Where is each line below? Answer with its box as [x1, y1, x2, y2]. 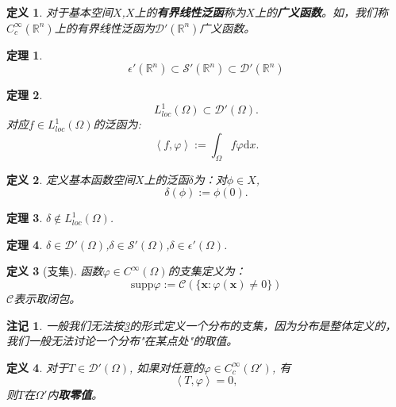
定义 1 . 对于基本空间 [6, 4, 113, 20]
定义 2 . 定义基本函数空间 [6, 171, 135, 187]
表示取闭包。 [13, 290, 81, 307]
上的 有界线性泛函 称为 [134, 4, 246, 20]
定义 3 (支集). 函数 [6, 263, 103, 279]
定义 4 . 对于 [6, 359, 68, 375]
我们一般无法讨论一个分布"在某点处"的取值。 [6, 332, 238, 349]
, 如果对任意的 [129, 359, 204, 375]
